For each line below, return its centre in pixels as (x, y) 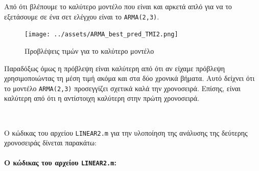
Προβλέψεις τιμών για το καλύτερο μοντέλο (89, 50)
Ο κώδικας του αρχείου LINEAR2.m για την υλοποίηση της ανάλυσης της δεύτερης (126, 132)
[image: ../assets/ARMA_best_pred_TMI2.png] (101, 35)
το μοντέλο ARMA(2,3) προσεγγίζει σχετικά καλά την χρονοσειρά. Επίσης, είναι (122, 88)
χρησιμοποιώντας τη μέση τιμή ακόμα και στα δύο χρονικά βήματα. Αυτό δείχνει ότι (129, 78)
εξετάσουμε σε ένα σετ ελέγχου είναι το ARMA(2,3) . (82, 16)
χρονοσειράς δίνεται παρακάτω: (50, 143)
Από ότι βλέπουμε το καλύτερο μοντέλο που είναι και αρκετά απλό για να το (118, 6)
